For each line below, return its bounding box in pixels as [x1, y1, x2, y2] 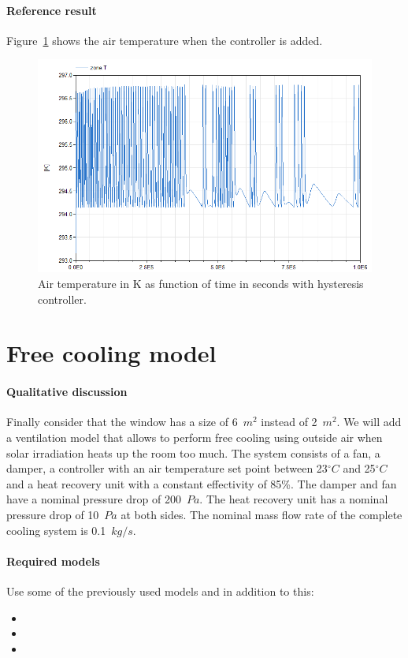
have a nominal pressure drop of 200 [6, 491, 181, 507]
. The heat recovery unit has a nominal [199, 491, 388, 507]
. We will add [336, 413, 402, 430]
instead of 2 [261, 413, 317, 430]
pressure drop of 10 [6, 506, 99, 522]
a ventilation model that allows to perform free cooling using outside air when [6, 428, 383, 445]
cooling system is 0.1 [6, 522, 106, 538]
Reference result [6, 2, 97, 18]
